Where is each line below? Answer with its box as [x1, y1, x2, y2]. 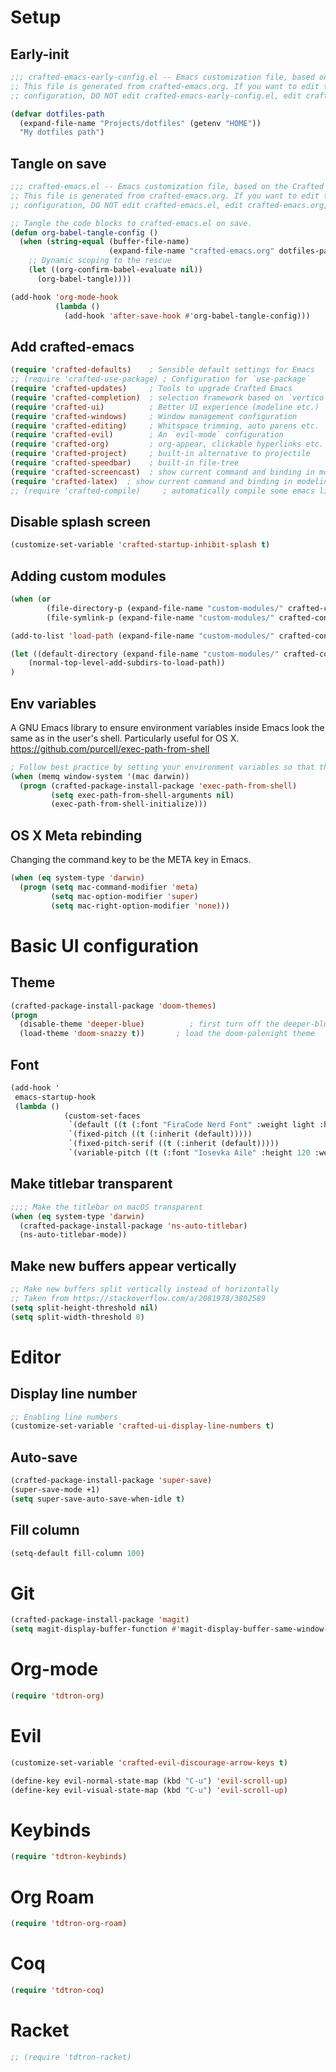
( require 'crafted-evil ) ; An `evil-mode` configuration [10, 430, 284, 440]
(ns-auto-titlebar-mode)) [19, 1230, 128, 1240]
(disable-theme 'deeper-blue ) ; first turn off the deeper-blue [19, 1019, 333, 1030]
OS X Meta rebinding [10, 827, 143, 844]
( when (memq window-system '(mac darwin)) [10, 771, 190, 781]
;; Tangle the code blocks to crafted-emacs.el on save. [10, 218, 253, 228]
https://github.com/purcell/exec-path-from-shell [10, 742, 210, 755]
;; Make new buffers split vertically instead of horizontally [10, 1284, 280, 1295]
